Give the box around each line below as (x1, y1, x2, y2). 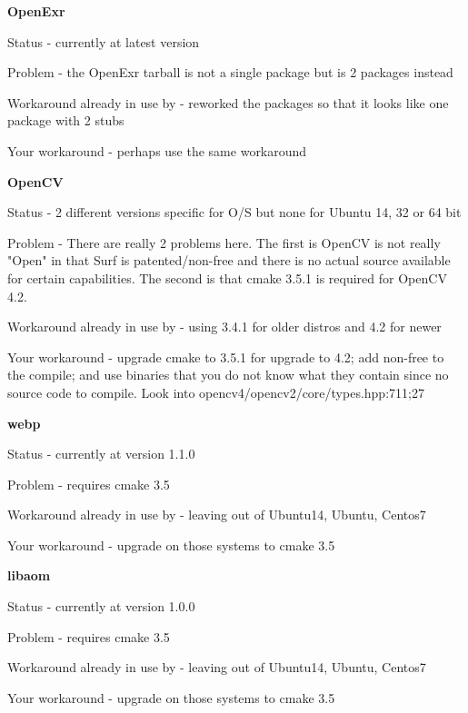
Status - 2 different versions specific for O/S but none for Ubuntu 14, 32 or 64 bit (7, 203, 462, 222)
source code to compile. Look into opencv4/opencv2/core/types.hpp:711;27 (7, 382, 424, 401)
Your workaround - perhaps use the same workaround (7, 141, 307, 160)
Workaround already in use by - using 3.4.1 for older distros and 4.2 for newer (7, 317, 442, 336)
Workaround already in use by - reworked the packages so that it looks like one (7, 93, 449, 112)
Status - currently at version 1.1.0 (7, 444, 195, 463)
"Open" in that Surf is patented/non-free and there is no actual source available (7, 251, 451, 270)
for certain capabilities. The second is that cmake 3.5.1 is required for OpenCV (7, 268, 447, 287)
